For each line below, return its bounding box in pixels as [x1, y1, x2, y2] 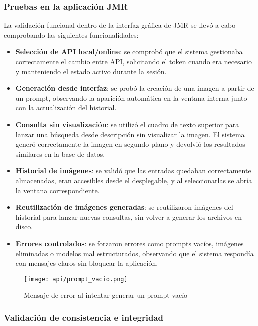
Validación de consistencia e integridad [4, 311, 163, 323]
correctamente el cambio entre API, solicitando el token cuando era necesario [15, 56, 252, 66]
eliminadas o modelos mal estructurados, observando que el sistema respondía [15, 248, 254, 258]
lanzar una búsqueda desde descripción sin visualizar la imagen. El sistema [15, 129, 245, 139]
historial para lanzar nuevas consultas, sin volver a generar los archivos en [15, 211, 242, 222]
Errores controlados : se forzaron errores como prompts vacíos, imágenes [15, 238, 244, 248]
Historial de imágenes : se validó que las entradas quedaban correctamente [15, 165, 251, 176]
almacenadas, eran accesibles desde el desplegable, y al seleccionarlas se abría [15, 175, 252, 185]
